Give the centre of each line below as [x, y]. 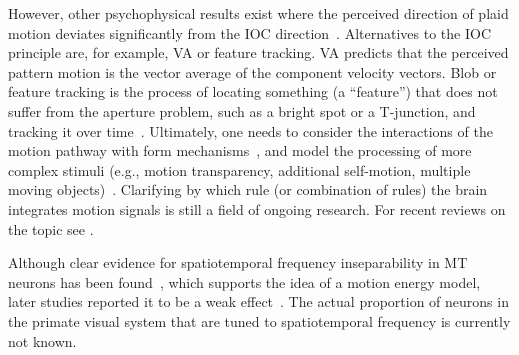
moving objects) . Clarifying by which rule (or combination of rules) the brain [248, 189]
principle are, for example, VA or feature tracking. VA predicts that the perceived [258, 52]
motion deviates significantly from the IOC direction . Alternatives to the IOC [249, 32]
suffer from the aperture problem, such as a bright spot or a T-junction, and [242, 110]
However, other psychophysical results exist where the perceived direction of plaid [258, 13]
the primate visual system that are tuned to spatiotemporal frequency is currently [259, 320]
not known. [42, 340]
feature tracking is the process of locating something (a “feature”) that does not [253, 91]
